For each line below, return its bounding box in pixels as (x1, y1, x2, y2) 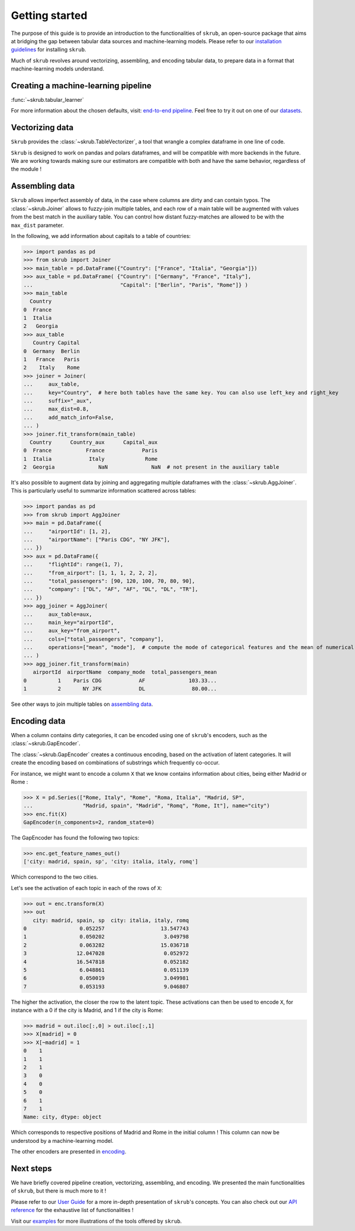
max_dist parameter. (11, 221, 64, 229)
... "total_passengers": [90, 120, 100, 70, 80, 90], (23, 577, 195, 584)
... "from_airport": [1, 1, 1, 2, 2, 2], (23, 569, 158, 576)
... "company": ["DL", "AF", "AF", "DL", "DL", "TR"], (23, 586, 198, 593)
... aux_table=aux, (23, 610, 93, 618)
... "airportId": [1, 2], (23, 528, 111, 535)
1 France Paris (23, 356, 80, 363)
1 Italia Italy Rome (23, 455, 158, 462)
